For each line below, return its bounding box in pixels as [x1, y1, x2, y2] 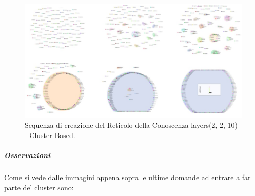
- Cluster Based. [25, 129, 75, 140]
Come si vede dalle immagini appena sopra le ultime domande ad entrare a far [4, 172, 251, 182]
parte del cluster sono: [4, 182, 74, 192]
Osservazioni [4, 150, 51, 161]
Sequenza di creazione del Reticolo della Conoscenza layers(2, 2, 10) [25, 120, 238, 130]
